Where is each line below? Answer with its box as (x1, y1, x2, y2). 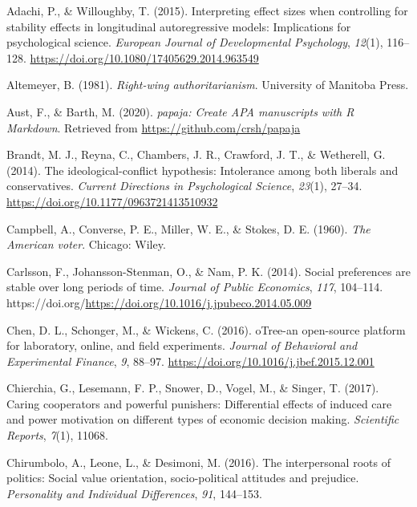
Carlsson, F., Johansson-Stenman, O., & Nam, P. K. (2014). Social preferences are (6, 262, 411, 279)
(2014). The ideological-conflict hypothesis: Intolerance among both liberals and (6, 161, 399, 178)
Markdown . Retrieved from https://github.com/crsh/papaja (6, 119, 301, 136)
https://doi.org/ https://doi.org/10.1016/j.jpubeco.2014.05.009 (6, 294, 312, 310)
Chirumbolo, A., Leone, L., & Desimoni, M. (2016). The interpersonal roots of (6, 453, 391, 470)
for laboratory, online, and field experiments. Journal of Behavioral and (6, 337, 358, 354)
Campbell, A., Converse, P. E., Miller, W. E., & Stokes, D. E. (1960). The (6, 220, 370, 237)
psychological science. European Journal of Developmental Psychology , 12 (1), (6, 34, 383, 51)
